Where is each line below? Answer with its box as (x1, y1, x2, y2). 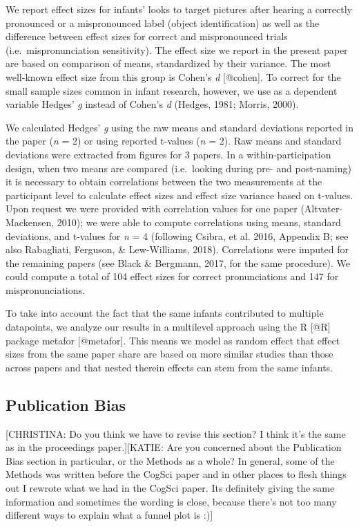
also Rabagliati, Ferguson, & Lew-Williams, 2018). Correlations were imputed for (6, 242, 349, 257)
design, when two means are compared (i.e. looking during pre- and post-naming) (6, 160, 351, 175)
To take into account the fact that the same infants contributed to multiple (6, 306, 324, 320)
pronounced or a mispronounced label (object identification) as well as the (6, 15, 320, 30)
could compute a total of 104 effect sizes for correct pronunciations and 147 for (6, 269, 339, 284)
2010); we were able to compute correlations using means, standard (57, 214, 341, 229)
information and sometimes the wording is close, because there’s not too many (6, 494, 337, 508)
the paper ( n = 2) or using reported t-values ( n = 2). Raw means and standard (6, 133, 342, 148)
